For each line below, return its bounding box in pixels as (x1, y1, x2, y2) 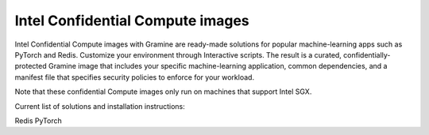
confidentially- (342, 50, 391, 59)
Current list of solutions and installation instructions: (14, 101, 186, 111)
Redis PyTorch (14, 115, 63, 126)
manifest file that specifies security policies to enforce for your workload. (14, 72, 254, 82)
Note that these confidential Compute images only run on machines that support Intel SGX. (14, 87, 312, 96)
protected (14, 62, 47, 71)
